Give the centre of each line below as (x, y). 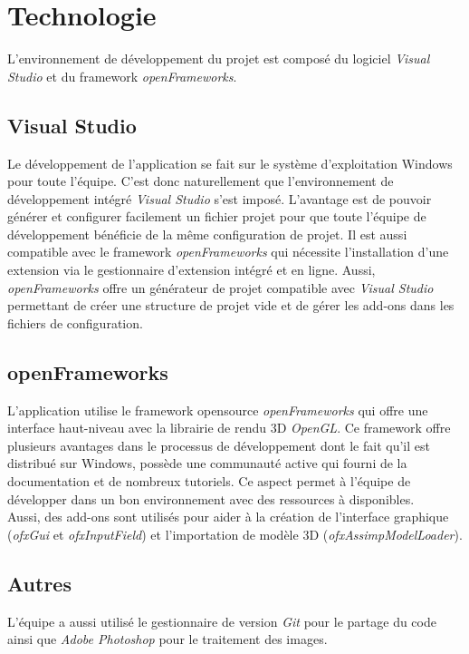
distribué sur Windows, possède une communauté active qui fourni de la (207, 463)
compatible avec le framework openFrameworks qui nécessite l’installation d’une (228, 252)
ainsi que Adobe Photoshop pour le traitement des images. (167, 639)
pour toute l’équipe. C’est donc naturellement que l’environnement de (201, 181)
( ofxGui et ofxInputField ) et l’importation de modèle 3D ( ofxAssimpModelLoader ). (235, 534)
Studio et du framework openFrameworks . (122, 76)
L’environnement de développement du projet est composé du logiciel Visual (219, 59)
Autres (39, 583)
